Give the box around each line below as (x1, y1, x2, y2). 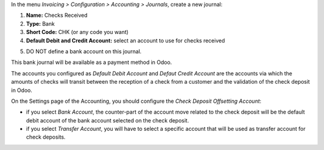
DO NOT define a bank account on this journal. (26, 48, 142, 55)
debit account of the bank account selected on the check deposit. (26, 117, 189, 124)
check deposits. (26, 133, 66, 140)
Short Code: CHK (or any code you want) (26, 29, 129, 36)
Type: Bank (26, 20, 55, 27)
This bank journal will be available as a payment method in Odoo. (11, 59, 172, 66)
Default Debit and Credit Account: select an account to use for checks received (26, 36, 225, 44)
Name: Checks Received (26, 12, 88, 19)
